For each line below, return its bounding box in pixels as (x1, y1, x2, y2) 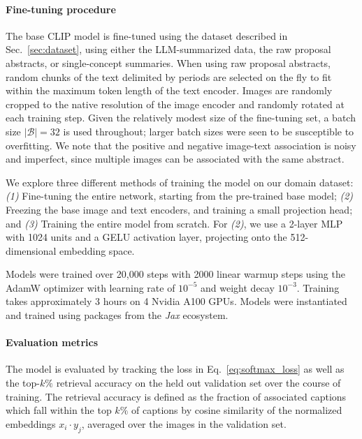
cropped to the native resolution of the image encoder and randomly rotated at (6, 96, 345, 111)
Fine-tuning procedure (6, 1, 116, 16)
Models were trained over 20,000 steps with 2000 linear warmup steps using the (6, 267, 345, 281)
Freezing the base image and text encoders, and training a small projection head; (6, 202, 353, 216)
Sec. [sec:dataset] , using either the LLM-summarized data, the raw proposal (6, 42, 331, 57)
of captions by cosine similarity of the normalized (131, 403, 342, 417)
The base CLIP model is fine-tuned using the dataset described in (6, 28, 288, 43)
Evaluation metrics (6, 335, 98, 350)
